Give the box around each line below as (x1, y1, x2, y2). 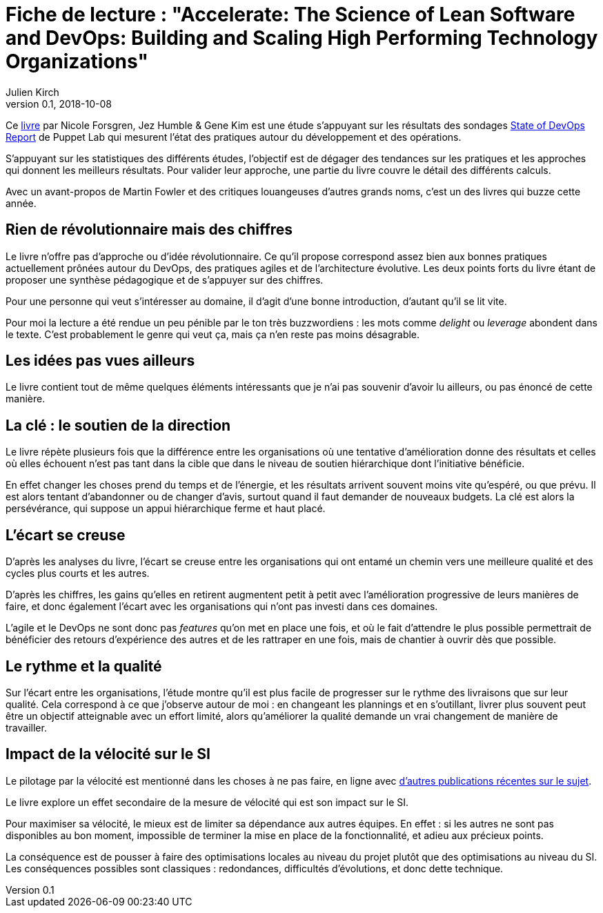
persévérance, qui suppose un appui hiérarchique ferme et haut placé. (6, 502, 326, 515)
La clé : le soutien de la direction (6, 416, 231, 434)
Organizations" (6, 50, 148, 73)
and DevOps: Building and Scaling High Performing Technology (6, 26, 598, 50)
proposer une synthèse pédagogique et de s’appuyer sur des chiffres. (6, 273, 324, 286)
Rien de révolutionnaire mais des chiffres (6, 221, 293, 239)
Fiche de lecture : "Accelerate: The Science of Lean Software (6, 3, 575, 26)
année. (6, 197, 37, 209)
